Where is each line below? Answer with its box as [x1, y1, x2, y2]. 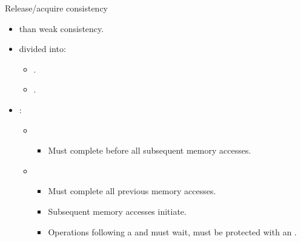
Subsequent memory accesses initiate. [48, 204, 187, 217]
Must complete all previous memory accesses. [48, 185, 216, 197]
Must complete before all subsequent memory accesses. [48, 144, 251, 157]
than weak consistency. [19, 22, 104, 34]
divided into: [19, 42, 66, 55]
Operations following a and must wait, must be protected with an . [48, 225, 297, 238]
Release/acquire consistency [5, 2, 108, 14]
